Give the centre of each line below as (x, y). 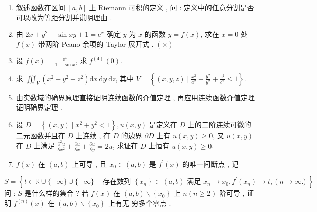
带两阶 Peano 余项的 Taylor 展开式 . (96, 43)
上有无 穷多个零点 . (140, 203)
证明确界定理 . (39, 107)
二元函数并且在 (40, 135)
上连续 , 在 (93, 135)
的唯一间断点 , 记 (210, 164)
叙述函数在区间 (40, 7)
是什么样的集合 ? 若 (57, 193)
